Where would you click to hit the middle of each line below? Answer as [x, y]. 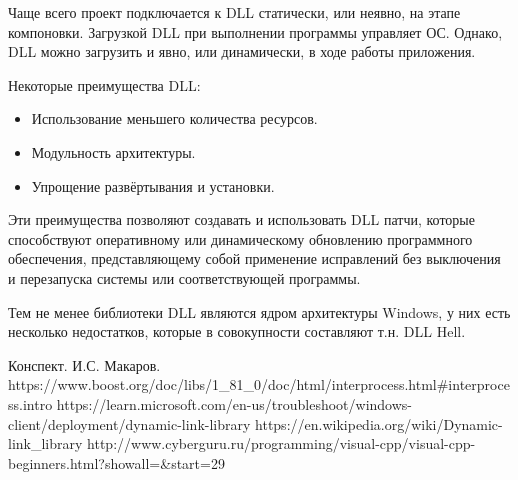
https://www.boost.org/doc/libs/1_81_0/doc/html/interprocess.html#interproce [259, 384]
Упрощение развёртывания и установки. [153, 185]
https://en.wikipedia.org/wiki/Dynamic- [379, 423]
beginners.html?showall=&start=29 [116, 462]
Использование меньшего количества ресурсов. [174, 118]
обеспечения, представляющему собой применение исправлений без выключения [254, 258]
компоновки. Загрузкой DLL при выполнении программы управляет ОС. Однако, [255, 31]
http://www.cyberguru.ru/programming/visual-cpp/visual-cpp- [281, 443]
